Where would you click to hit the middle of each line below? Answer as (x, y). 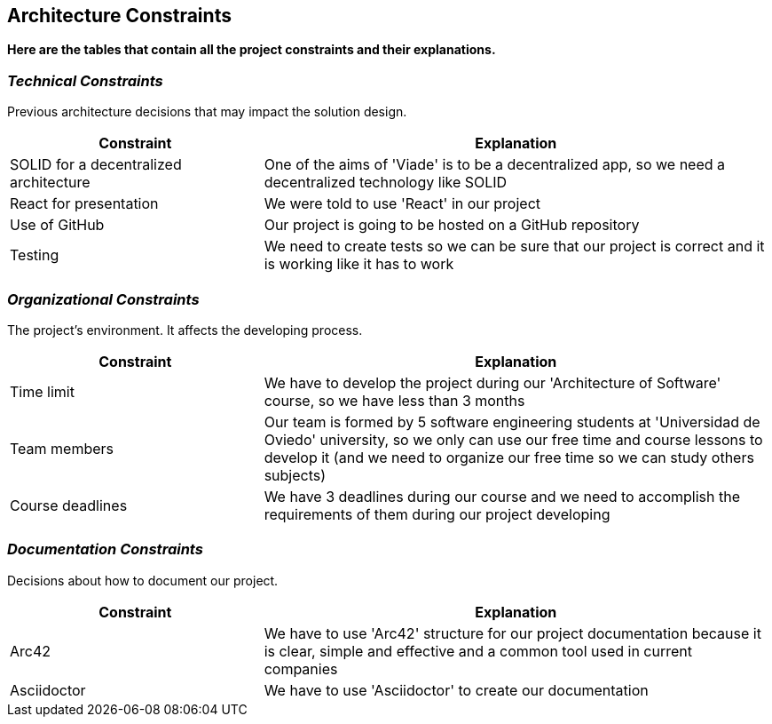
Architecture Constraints (119, 16)
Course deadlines (69, 505)
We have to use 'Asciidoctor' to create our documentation (456, 690)
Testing (35, 255)
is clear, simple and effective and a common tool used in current (478, 651)
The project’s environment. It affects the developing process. (185, 330)
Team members (62, 448)
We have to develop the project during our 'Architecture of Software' (492, 382)
